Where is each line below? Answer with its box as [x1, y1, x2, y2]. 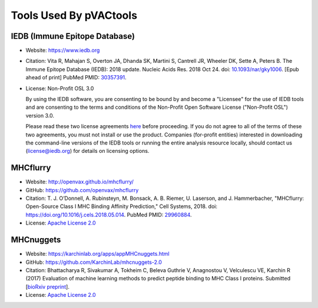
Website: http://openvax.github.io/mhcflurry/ [25, 178, 134, 185]
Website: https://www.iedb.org [25, 47, 100, 54]
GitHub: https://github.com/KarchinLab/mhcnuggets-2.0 [25, 259, 162, 266]
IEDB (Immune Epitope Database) [11, 31, 135, 41]
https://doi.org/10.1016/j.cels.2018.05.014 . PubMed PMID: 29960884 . [25, 211, 192, 218]
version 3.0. [25, 112, 54, 119]
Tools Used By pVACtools [11, 9, 138, 22]
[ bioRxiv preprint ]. [25, 283, 70, 290]
